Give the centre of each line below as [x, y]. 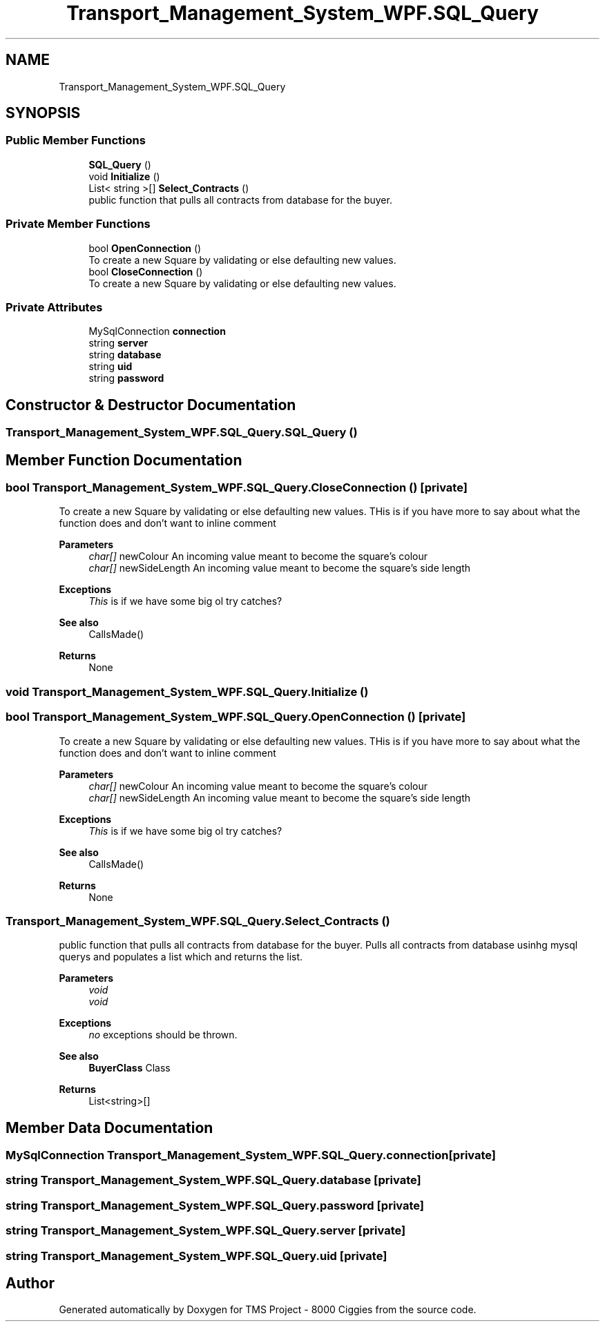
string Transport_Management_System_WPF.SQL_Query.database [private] [213, 1180]
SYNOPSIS [43, 113]
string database [125, 355]
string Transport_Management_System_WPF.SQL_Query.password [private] [215, 1205]
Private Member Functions [78, 224]
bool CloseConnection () [146, 271]
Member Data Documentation [109, 1127]
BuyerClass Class [129, 1068]
